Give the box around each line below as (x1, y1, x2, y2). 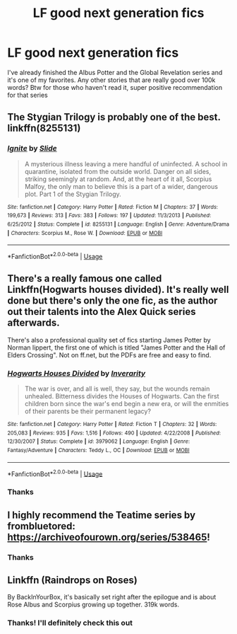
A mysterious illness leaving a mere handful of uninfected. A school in (24, 159, 228, 168)
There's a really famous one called (7, 272, 162, 284)
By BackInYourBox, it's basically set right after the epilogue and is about (7, 593, 217, 601)
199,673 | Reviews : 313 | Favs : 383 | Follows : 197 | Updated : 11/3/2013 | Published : (7, 212, 212, 219)
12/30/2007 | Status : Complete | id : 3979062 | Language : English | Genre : (7, 438, 190, 445)
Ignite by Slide (7, 144, 58, 154)
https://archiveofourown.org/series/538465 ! (7, 531, 210, 543)
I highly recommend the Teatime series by (7, 509, 196, 521)
